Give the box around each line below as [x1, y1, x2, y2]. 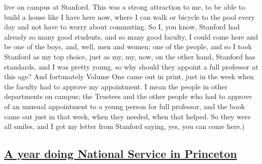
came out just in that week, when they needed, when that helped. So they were [4, 111, 251, 121]
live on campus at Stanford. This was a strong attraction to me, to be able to [4, 2, 245, 12]
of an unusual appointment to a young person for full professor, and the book [4, 101, 245, 111]
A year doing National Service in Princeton [4, 146, 237, 161]
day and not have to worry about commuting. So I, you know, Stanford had [4, 21, 240, 32]
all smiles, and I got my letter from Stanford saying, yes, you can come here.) [4, 121, 245, 132]
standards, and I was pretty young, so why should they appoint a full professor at [4, 61, 258, 72]
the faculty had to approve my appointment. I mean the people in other [4, 81, 227, 91]
